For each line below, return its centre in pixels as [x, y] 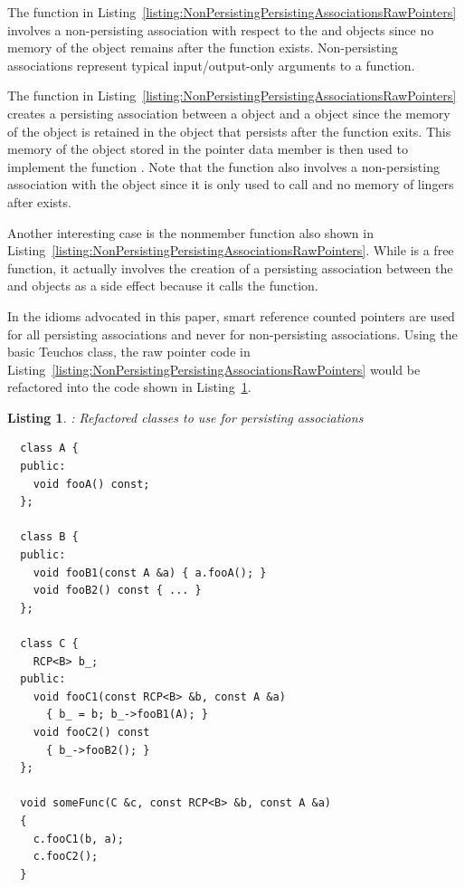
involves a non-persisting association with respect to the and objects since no [221, 29]
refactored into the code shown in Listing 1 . [129, 387]
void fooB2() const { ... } [117, 591]
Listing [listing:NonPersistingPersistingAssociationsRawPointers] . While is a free [231, 250]
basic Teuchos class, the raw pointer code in [129, 352]
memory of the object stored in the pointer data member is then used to [208, 149]
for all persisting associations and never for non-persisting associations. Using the [232, 334]
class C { [49, 644]
